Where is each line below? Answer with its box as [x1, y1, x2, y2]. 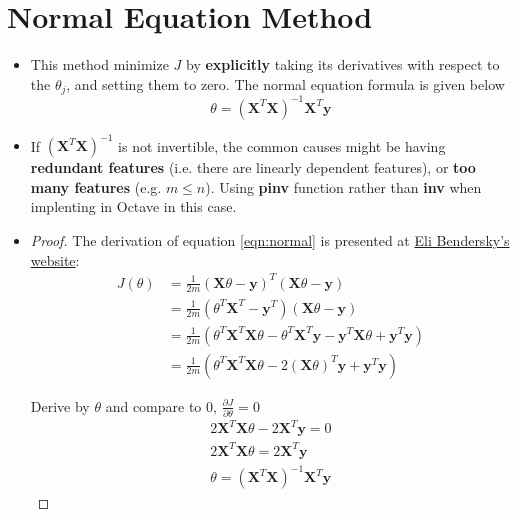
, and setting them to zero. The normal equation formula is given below [66, 73, 505, 94]
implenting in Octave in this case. [30, 196, 237, 217]
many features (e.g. [30, 176, 162, 197]
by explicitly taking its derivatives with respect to [186, 54, 500, 75]
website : [30, 249, 80, 270]
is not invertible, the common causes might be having [118, 135, 446, 156]
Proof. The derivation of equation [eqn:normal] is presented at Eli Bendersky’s [30, 229, 510, 250]
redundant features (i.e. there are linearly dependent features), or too [30, 157, 476, 178]
